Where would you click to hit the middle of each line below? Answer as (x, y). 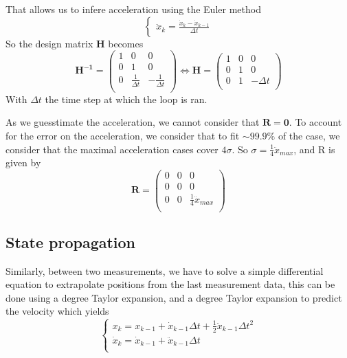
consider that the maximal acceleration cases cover (112, 149)
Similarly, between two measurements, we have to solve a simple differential (165, 270)
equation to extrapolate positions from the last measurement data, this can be (170, 284)
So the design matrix (49, 43)
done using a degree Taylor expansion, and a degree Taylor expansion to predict (174, 297)
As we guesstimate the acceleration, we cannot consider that (133, 122)
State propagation (71, 242)
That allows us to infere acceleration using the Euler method (133, 9)
